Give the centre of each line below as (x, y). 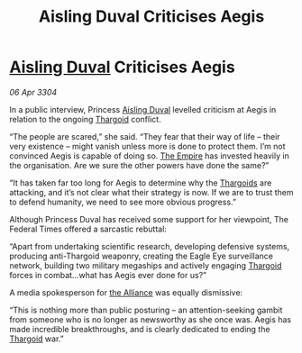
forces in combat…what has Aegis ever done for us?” (108, 275)
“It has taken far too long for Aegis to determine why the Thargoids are (141, 183)
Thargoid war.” (37, 339)
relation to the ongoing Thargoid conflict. (85, 119)
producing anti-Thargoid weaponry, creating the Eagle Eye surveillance (141, 256)
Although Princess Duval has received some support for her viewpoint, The (149, 219)
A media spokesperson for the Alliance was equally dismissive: (126, 292)
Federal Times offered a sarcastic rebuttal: (88, 229)
